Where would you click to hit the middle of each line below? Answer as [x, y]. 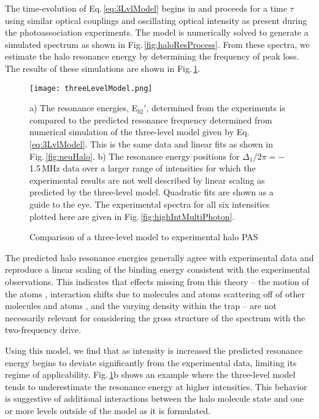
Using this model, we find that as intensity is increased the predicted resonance [154, 350]
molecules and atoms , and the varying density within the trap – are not [141, 306]
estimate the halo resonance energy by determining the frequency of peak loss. [152, 56]
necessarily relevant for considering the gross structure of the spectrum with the [155, 317]
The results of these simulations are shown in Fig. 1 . [103, 68]
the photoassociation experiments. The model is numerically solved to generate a [157, 32]
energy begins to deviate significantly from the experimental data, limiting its [151, 362]
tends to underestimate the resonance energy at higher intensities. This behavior [156, 386]
